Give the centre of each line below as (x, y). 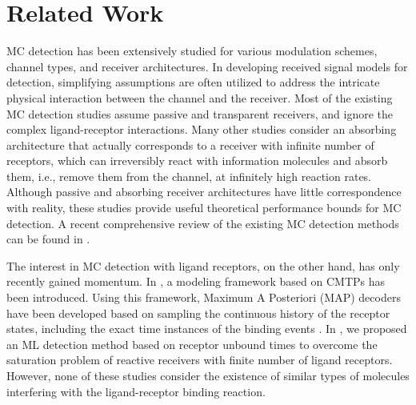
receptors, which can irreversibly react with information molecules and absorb (197, 160)
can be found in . (48, 239)
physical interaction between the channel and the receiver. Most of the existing (200, 97)
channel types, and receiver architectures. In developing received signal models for (207, 66)
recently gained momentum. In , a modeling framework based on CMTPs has (196, 281)
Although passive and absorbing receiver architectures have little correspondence (204, 192)
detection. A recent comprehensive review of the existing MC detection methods (203, 223)
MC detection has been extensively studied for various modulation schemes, (192, 51)
